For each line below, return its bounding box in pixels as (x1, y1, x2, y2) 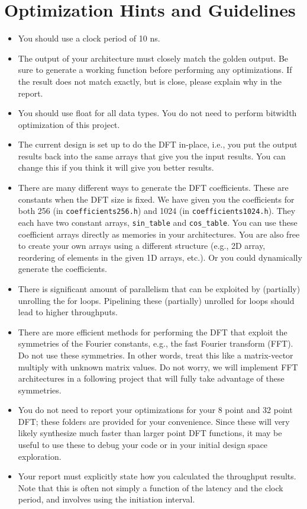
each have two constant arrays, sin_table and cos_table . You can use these (18, 216, 298, 228)
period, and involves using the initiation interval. (18, 493, 195, 505)
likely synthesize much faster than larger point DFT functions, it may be (18, 427, 282, 439)
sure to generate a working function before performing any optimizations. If (18, 63, 292, 76)
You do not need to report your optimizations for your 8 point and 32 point (18, 404, 293, 416)
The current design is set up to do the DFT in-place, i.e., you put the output (18, 138, 298, 151)
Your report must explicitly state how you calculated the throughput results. (18, 470, 296, 482)
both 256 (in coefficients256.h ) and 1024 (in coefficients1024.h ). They (18, 204, 296, 217)
